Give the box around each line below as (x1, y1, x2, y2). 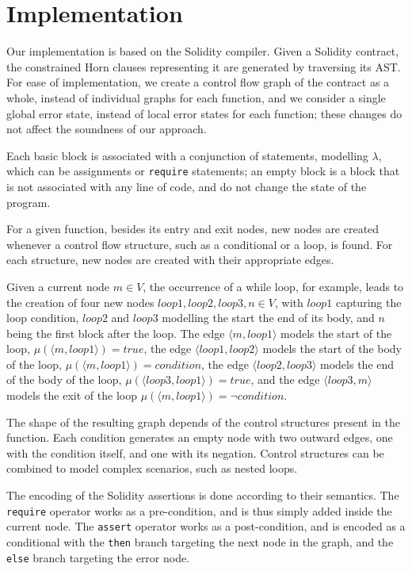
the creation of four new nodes (6, 293, 154, 310)
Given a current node (6, 278, 110, 294)
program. (6, 194, 51, 210)
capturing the (335, 293, 402, 310)
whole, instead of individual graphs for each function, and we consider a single (6, 89, 386, 105)
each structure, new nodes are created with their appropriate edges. (6, 251, 334, 268)
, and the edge (250, 371, 320, 388)
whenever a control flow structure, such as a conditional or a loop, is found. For (6, 236, 393, 252)
